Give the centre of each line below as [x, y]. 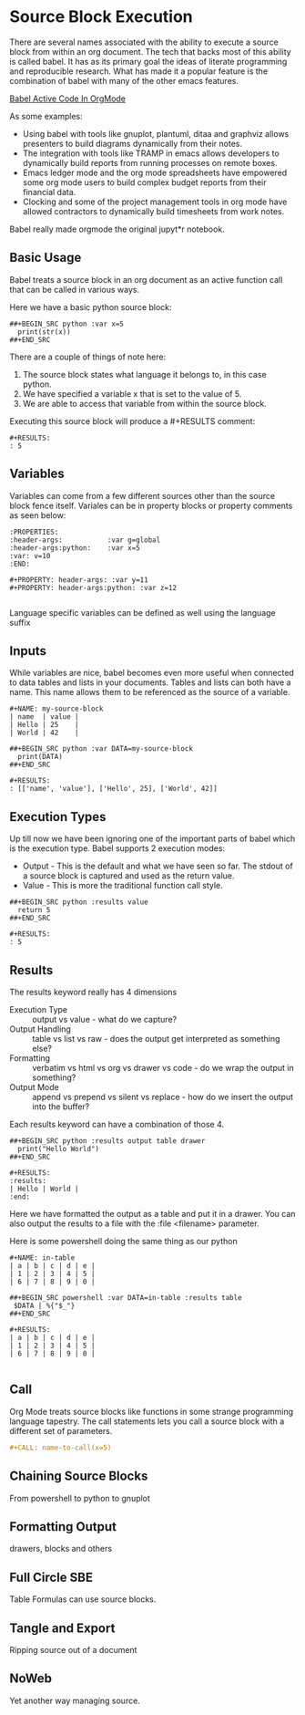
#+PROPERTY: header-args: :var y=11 [79, 580]
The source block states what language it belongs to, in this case [144, 374]
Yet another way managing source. [75, 1700]
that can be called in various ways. [75, 289]
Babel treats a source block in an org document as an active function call [146, 279]
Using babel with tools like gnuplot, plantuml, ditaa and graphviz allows [156, 133]
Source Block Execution [101, 17]
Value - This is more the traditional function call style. [122, 886]
